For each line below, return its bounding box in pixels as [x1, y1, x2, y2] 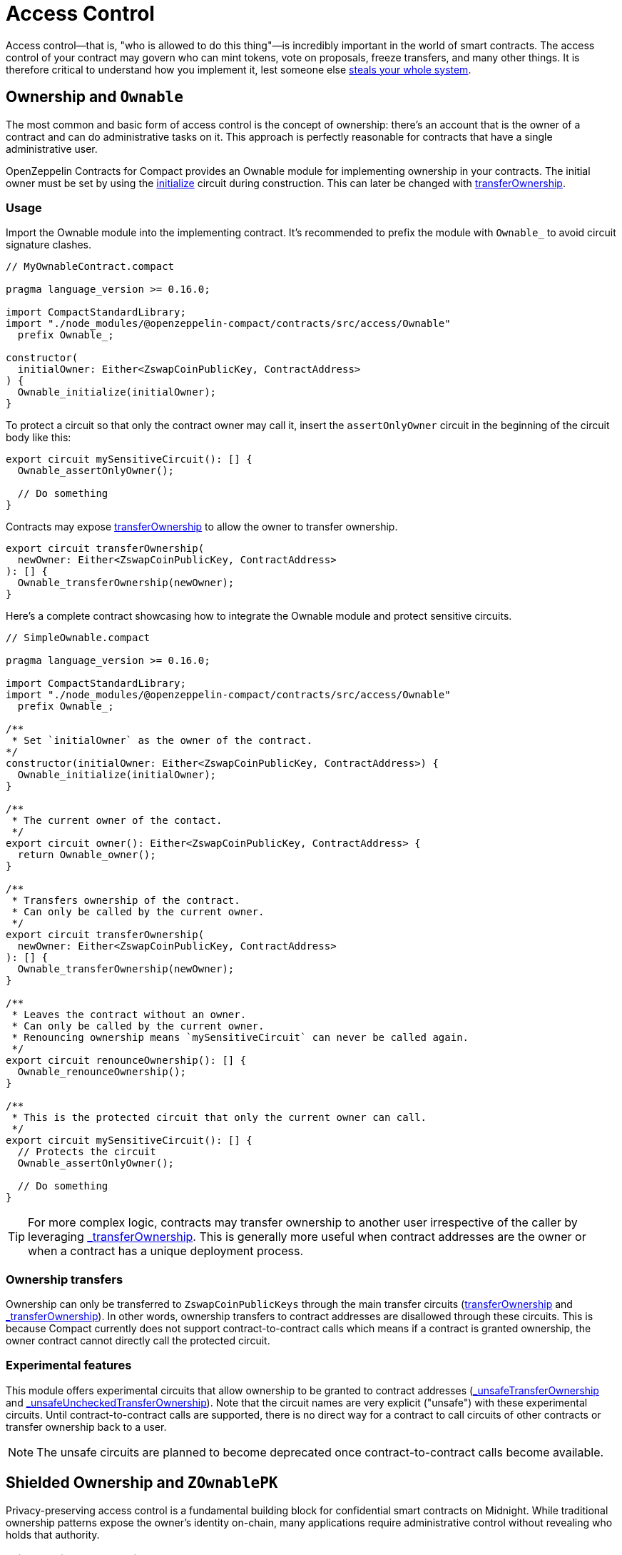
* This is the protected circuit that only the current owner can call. [11, 1112, 427, 1124]
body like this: [6, 431, 71, 444]
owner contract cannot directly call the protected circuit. [6, 1334, 270, 1347]
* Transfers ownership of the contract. [11, 895, 240, 907]
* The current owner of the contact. [11, 815, 223, 827]
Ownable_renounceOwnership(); [17, 1066, 186, 1078]
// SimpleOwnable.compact [6, 632, 151, 644]
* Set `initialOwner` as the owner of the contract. [11, 735, 312, 747]
